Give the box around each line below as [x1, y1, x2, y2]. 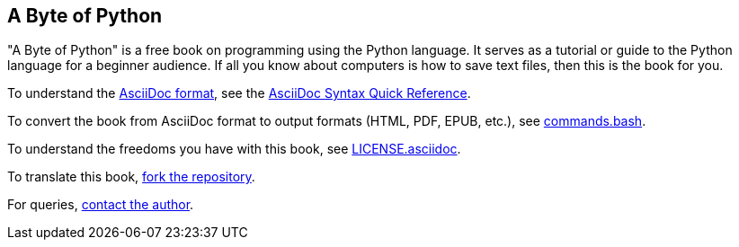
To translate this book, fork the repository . [7, 169, 255, 185]
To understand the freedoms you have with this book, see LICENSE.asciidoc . [7, 141, 461, 157]
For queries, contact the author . [7, 197, 194, 213]
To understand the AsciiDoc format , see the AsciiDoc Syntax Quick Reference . [7, 85, 471, 101]
